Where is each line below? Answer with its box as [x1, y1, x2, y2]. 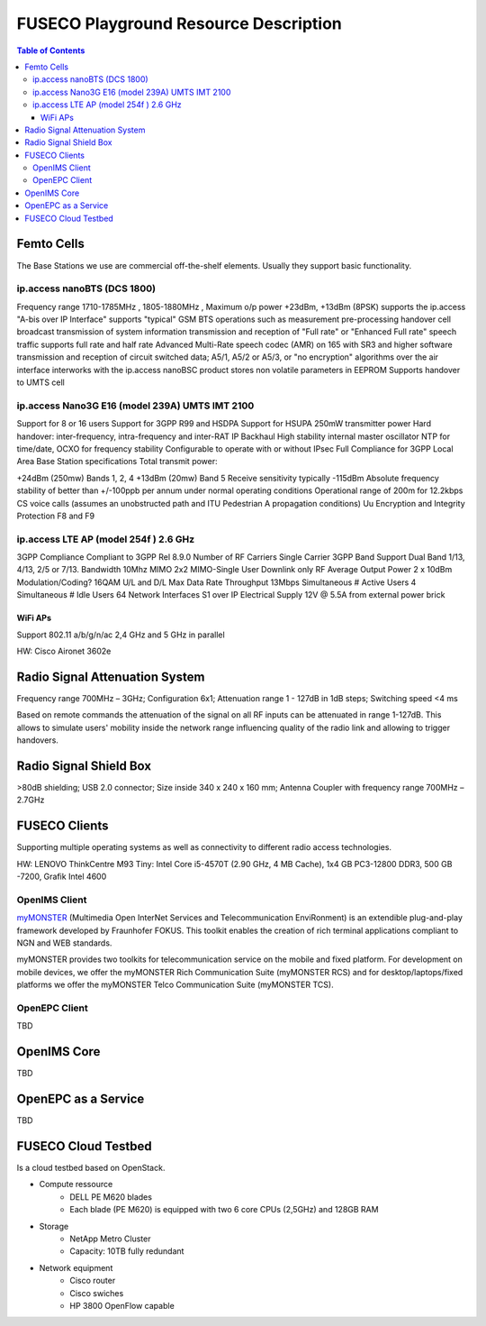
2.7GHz [16, 794, 45, 806]
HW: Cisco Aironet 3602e [16, 645, 112, 656]
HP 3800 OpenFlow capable [69, 1300, 175, 1311]
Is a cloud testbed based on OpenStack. [16, 1163, 166, 1173]
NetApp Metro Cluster [69, 1233, 151, 1244]
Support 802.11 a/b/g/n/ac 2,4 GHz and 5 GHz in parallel [16, 629, 225, 640]
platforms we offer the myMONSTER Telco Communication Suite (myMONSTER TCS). [16, 979, 334, 991]
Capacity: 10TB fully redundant [69, 1246, 184, 1257]
